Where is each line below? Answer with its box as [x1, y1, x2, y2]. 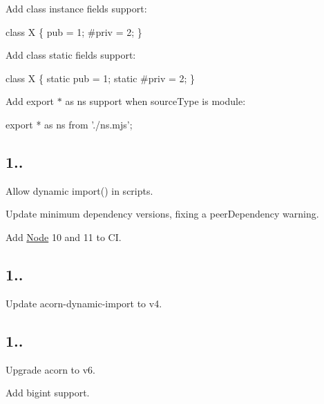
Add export [6, 94, 55, 108]
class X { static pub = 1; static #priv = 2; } [6, 70, 196, 85]
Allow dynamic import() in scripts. [6, 183, 153, 198]
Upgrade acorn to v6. [6, 362, 95, 376]
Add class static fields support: [6, 48, 136, 62]
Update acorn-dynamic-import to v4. [6, 296, 162, 310]
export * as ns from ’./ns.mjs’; [6, 117, 133, 131]
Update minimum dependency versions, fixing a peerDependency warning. [6, 206, 319, 221]
